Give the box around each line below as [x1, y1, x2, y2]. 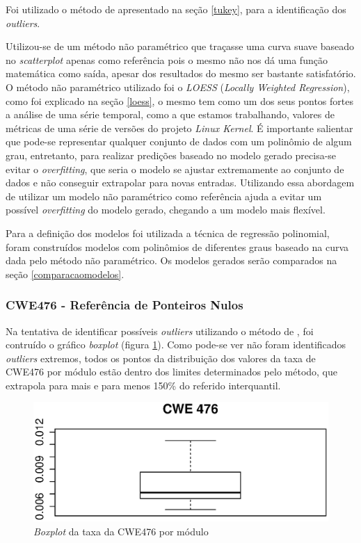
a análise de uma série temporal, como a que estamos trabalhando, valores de [6, 107, 335, 122]
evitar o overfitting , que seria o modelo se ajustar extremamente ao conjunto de [6, 161, 344, 176]
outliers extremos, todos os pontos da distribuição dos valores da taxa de [6, 350, 316, 365]
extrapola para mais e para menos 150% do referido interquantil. [6, 378, 281, 392]
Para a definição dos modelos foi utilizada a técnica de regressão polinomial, [6, 225, 330, 240]
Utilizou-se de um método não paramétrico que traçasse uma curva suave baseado [6, 39, 354, 54]
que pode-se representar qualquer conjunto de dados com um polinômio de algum [6, 134, 352, 149]
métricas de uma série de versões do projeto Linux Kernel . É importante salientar [6, 120, 353, 135]
